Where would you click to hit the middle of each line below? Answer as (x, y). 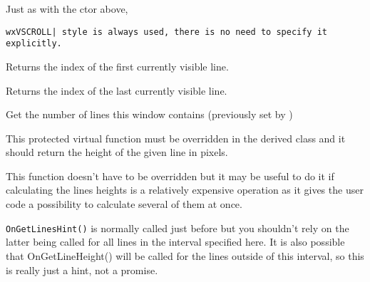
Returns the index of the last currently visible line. (117, 90)
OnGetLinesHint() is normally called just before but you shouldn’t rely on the (178, 228)
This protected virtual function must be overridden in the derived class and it (176, 138)
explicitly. (34, 44)
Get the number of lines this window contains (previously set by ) (149, 114)
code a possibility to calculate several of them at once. (124, 204)
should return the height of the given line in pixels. (117, 152)
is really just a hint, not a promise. (82, 270)
